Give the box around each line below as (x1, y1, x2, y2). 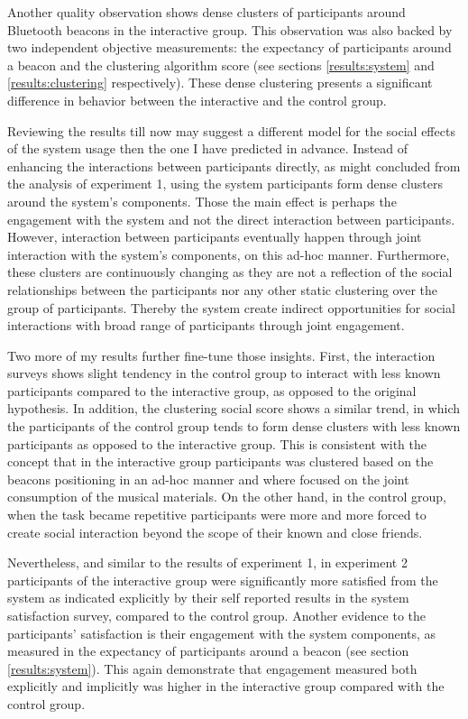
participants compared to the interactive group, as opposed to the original (7, 381, 417, 400)
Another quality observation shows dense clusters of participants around (7, 3, 406, 21)
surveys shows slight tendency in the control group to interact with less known (7, 364, 441, 383)
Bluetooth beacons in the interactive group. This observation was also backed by (7, 20, 453, 39)
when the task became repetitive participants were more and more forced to (7, 505, 427, 524)
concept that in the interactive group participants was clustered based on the (7, 452, 434, 471)
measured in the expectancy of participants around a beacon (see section (7, 641, 409, 660)
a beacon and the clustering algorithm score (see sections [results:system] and (7, 55, 435, 74)
